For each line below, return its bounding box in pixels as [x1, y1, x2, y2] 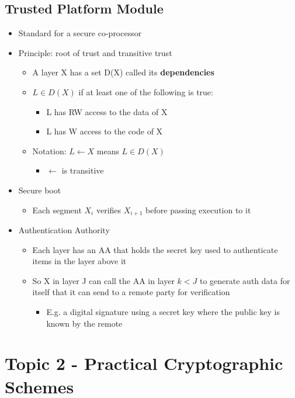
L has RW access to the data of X [46, 105, 168, 117]
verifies [96, 203, 122, 216]
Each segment [32, 203, 82, 216]
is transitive [61, 164, 104, 176]
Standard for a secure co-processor [18, 27, 142, 39]
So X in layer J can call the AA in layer [32, 274, 175, 286]
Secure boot [18, 184, 61, 196]
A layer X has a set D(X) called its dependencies [32, 66, 214, 78]
